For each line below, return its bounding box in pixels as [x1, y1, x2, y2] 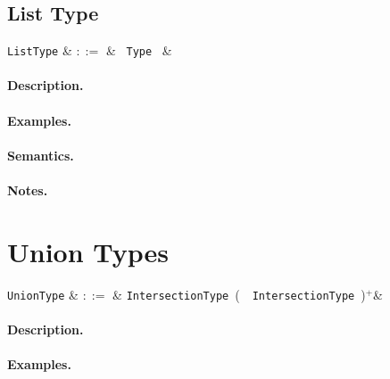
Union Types [7, 233, 170, 269]
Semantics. [7, 145, 74, 164]
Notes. [7, 181, 48, 200]
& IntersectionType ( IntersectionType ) [112, 284, 366, 303]
